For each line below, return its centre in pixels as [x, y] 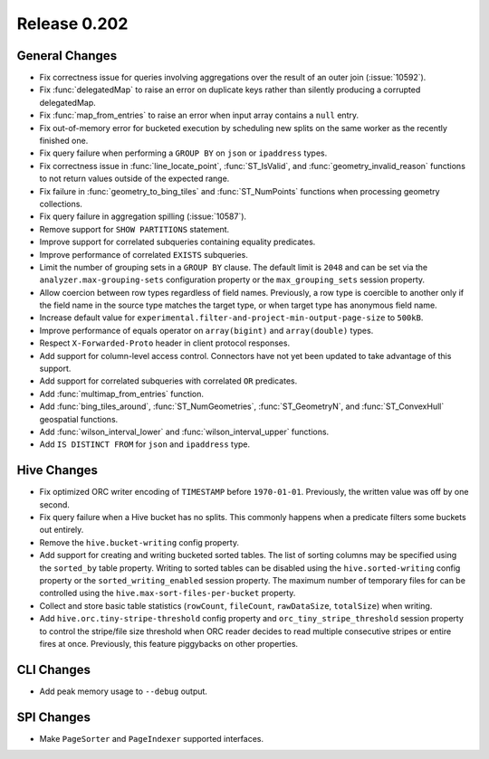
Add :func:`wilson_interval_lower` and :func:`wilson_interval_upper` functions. [184, 432]
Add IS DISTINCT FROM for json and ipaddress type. [145, 444]
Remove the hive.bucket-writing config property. [139, 542]
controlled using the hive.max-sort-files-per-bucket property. [168, 593]
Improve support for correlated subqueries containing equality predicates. [177, 242]
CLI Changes [53, 669]
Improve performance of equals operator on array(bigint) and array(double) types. [206, 330]
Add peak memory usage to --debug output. [124, 691]
